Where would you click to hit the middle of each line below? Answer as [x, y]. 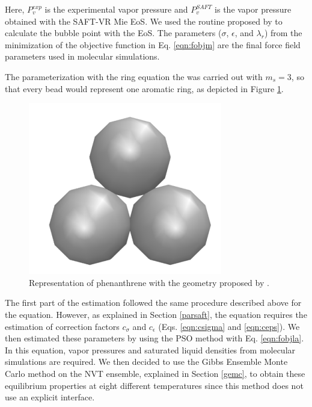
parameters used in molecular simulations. [82, 56]
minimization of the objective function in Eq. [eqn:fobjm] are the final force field [153, 44]
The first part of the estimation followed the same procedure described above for [153, 303]
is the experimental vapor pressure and [116, 9]
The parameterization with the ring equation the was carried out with [134, 76]
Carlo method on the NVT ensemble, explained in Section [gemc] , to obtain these [155, 373]
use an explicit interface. [50, 397]
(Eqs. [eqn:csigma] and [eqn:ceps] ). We [229, 326]
